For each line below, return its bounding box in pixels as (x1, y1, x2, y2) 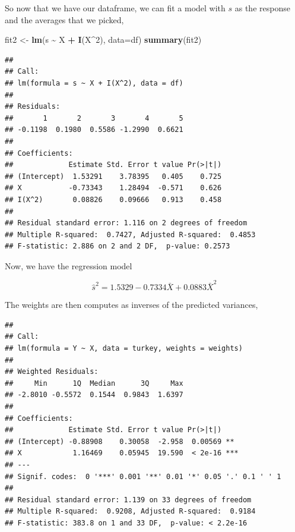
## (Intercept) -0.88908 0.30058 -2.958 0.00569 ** (5, 437, 234, 446)
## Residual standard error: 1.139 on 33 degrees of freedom (5, 495, 252, 504)
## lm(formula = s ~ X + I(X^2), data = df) (5, 78, 183, 87)
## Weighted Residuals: (5, 367, 99, 376)
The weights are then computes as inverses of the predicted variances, (5, 298, 258, 311)
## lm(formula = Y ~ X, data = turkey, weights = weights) (5, 344, 243, 352)
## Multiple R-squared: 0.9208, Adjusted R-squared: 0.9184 (5, 507, 256, 516)
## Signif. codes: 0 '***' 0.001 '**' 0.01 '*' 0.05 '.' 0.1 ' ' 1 (5, 472, 281, 481)
